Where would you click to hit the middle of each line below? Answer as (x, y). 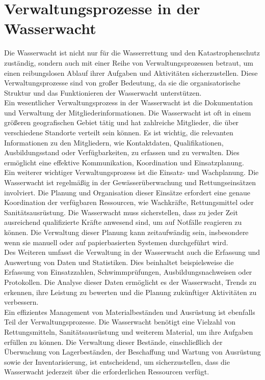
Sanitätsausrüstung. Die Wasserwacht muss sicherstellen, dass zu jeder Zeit (121, 212)
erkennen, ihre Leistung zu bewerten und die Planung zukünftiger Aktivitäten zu (130, 292)
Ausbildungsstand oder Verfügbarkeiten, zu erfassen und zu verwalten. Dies (122, 152)
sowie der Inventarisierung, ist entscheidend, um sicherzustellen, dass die (117, 361)
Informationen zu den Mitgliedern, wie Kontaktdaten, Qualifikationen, (114, 142)
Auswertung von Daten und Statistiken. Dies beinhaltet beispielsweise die (119, 262)
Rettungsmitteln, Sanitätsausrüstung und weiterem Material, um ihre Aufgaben (129, 331)
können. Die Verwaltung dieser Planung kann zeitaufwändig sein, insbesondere (126, 232)
